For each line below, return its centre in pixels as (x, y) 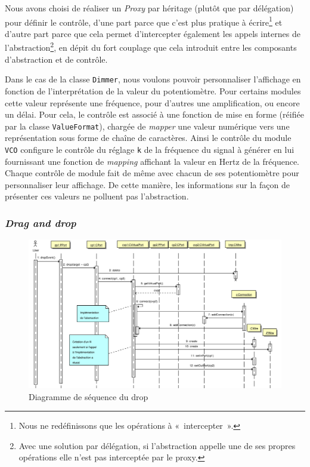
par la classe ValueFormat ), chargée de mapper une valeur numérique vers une (147, 126)
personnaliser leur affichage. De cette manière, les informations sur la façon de (147, 184)
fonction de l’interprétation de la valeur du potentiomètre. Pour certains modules (153, 90)
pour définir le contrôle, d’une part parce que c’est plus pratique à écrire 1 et (144, 21)
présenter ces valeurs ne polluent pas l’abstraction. (97, 196)
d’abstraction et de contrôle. (56, 59)
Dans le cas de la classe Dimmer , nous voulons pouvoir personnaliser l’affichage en (153, 79)
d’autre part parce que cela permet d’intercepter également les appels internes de (153, 33)
